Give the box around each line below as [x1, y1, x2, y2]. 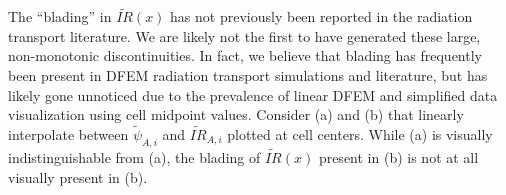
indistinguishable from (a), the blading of [8, 147, 261, 168]
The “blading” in [8, 6, 112, 27]
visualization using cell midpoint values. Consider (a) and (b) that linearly [8, 104, 464, 125]
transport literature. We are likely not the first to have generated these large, [8, 25, 481, 46]
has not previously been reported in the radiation [170, 6, 473, 27]
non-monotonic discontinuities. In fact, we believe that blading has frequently [8, 45, 482, 66]
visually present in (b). [8, 166, 148, 187]
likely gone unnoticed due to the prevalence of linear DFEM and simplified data [8, 84, 498, 105]
